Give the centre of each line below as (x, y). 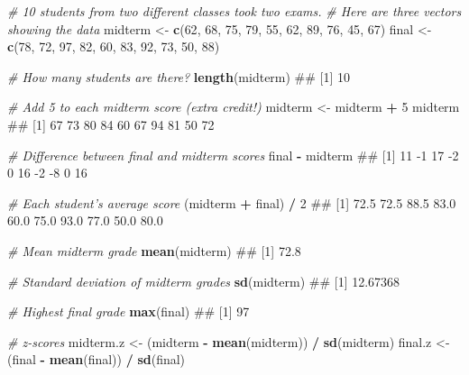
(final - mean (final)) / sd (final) (97, 359)
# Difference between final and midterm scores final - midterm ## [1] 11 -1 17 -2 (233, 155)
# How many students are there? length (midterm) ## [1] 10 (179, 76)
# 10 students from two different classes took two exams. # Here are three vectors (234, 11)
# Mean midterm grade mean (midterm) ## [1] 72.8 (154, 250)
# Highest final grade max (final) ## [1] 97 (129, 311)
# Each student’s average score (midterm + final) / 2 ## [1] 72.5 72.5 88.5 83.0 (232, 202)
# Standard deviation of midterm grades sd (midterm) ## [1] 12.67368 (204, 281)
